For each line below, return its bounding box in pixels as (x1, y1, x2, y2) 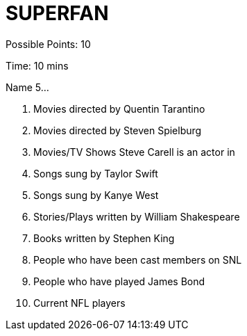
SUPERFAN (6, 1, 109, 25)
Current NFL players (33, 296, 126, 309)
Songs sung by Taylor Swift (33, 167, 158, 179)
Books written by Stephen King (33, 232, 175, 244)
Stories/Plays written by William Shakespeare (33, 210, 240, 223)
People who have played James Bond (33, 275, 205, 287)
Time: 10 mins (6, 59, 69, 72)
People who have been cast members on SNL (33, 253, 242, 266)
